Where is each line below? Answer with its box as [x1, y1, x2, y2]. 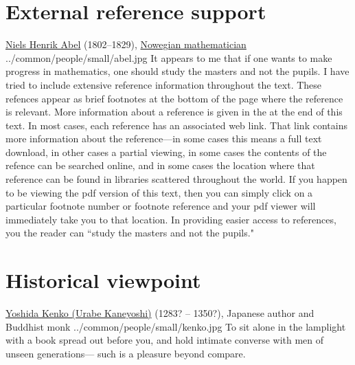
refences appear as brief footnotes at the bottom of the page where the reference [5, 91, 343, 105]
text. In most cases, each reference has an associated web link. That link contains [5, 118, 347, 132]
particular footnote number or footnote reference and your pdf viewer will [5, 199, 316, 213]
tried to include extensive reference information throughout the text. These [5, 77, 322, 91]
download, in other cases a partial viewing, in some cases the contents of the [5, 144, 327, 159]
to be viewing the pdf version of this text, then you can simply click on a [5, 185, 313, 199]
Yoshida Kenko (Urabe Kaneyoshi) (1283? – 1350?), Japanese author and [5, 306, 314, 320]
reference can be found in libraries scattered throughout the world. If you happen [5, 172, 347, 186]
